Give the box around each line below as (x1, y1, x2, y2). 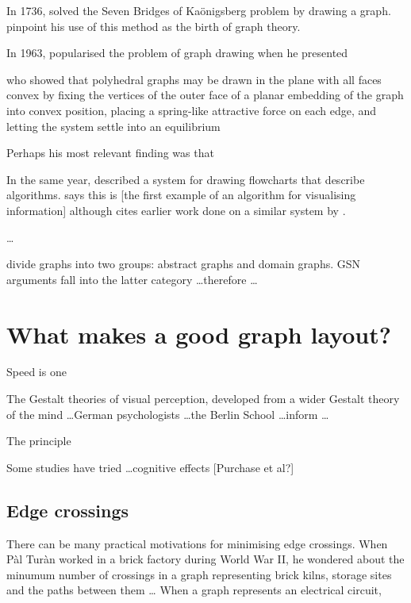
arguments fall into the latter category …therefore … (6, 271, 258, 287)
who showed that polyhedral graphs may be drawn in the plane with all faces (6, 71, 382, 87)
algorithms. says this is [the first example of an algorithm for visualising (6, 186, 356, 203)
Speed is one (6, 363, 67, 380)
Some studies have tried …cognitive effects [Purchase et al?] (6, 459, 294, 475)
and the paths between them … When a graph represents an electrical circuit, (6, 582, 382, 598)
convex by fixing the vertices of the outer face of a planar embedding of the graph (6, 86, 404, 103)
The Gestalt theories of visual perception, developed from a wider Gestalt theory (6, 390, 400, 407)
